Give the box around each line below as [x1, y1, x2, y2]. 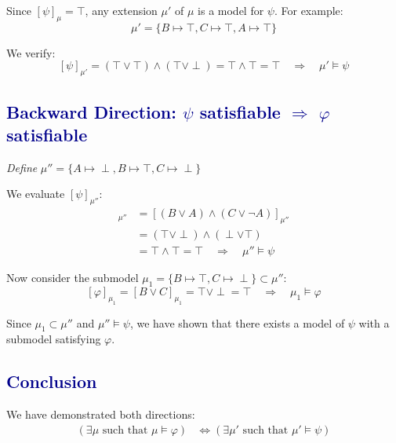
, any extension [85, 2, 158, 18]
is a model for [198, 2, 264, 18]
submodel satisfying [6, 331, 101, 347]
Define [6, 159, 38, 175]
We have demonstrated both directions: [6, 406, 195, 423]
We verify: [6, 44, 56, 60]
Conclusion [6, 369, 97, 394]
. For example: [274, 2, 343, 18]
